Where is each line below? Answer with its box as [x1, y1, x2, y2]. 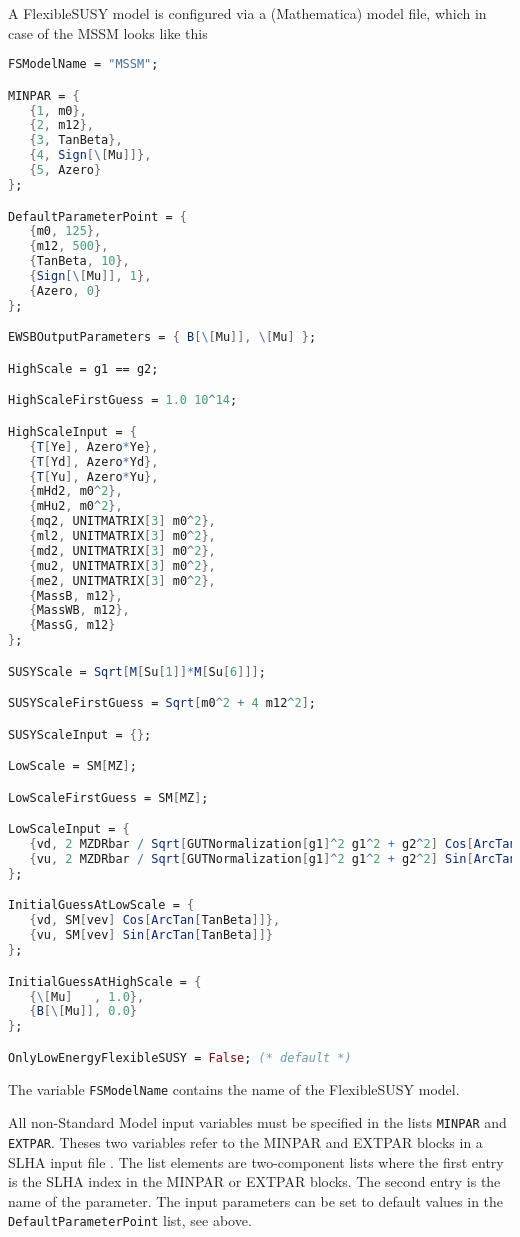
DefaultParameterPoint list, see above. [8, 1210, 252, 1231]
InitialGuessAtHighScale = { [8, 974, 202, 989]
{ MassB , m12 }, [29, 588, 123, 603]
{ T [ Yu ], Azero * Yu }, [29, 469, 159, 484]
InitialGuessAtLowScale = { [8, 898, 195, 913]
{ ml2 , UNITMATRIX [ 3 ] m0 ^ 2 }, [29, 529, 216, 543]
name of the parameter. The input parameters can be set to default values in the [8, 1190, 504, 1211]
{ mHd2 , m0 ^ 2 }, [29, 484, 123, 499]
